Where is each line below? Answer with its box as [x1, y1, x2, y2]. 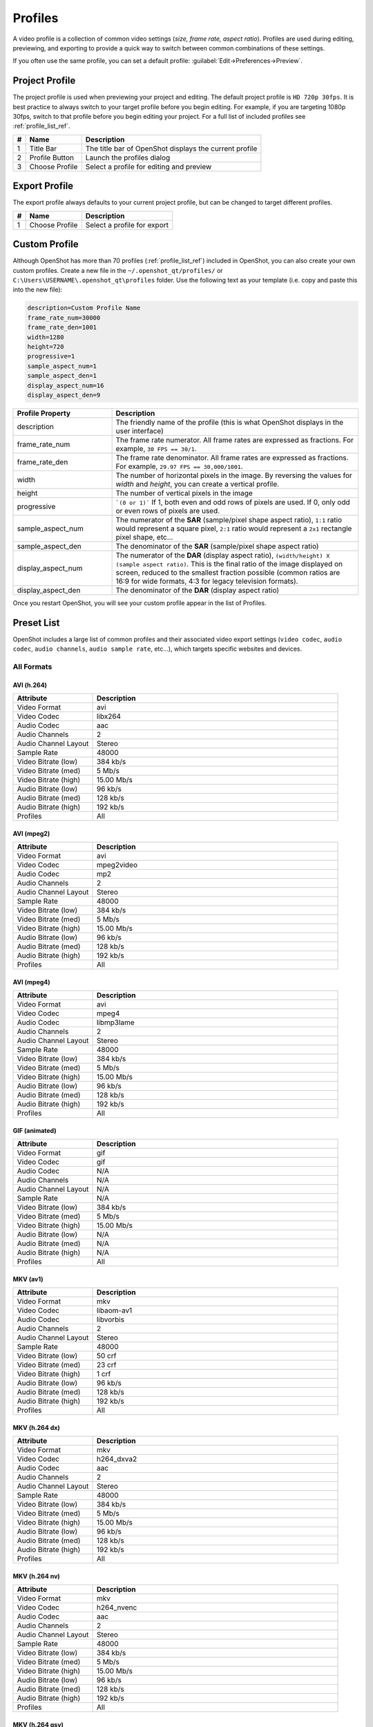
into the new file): [12, 285, 63, 294]
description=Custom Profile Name [27, 304, 141, 312]
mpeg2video [96, 860, 138, 870]
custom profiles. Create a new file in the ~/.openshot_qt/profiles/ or [12, 266, 224, 274]
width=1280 [27, 333, 64, 341]
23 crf [96, 1360, 117, 1370]
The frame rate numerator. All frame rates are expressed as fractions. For [115, 435, 354, 445]
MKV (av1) [12, 1275, 44, 1283]
